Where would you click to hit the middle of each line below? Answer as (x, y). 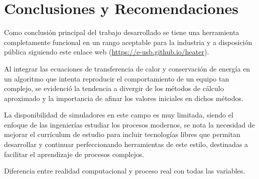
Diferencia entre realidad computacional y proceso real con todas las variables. (125, 171)
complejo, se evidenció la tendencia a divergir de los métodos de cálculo (114, 88)
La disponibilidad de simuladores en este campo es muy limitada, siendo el (119, 115)
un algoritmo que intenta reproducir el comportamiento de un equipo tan (117, 78)
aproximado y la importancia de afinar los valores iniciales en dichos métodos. (124, 98)
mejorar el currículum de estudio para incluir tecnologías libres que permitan (122, 134)
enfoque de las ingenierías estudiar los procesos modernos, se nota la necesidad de (129, 124)
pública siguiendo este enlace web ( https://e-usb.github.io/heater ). (107, 52)
